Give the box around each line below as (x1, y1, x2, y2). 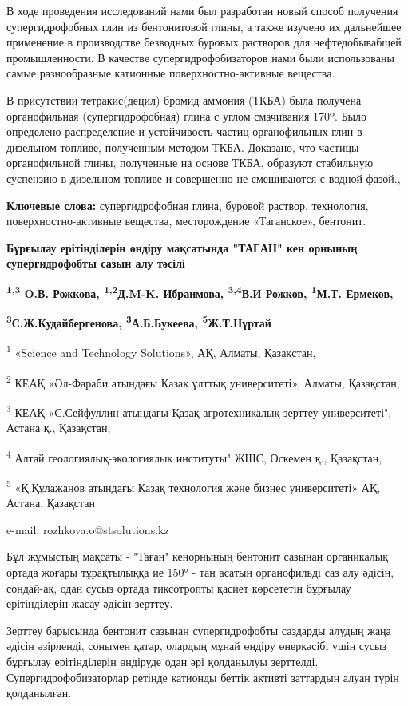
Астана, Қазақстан (6, 494, 96, 511)
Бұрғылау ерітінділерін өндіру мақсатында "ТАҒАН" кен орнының (6, 239, 358, 256)
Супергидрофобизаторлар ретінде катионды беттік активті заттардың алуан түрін (6, 668, 399, 685)
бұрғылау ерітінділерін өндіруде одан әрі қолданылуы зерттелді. (6, 653, 319, 669)
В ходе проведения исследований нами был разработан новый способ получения (6, 2, 398, 18)
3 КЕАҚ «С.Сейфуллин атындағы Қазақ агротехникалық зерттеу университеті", (6, 401, 392, 420)
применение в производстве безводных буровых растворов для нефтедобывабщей (6, 34, 402, 50)
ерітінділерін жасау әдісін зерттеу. (6, 595, 173, 612)
